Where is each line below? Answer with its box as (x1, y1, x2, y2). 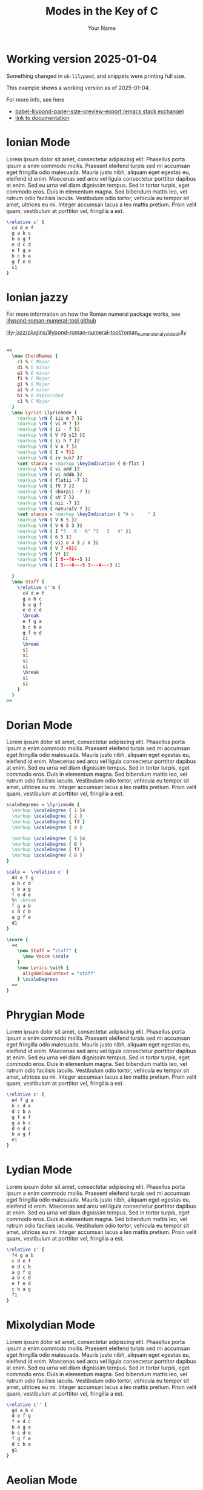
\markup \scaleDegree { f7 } (12, 847, 85, 853)
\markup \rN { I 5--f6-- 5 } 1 (17, 557, 91, 563)
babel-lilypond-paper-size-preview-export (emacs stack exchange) (15, 108, 185, 115)
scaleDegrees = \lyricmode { (6, 802, 80, 808)
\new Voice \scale (22, 953, 69, 959)
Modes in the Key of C (45, 4, 159, 18)
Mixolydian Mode (6, 1318, 95, 1332)
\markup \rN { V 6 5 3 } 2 (17, 523, 83, 529)
